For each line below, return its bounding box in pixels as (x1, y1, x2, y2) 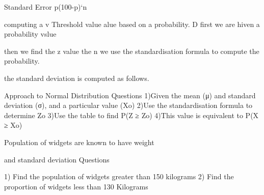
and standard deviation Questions (4, 154, 110, 164)
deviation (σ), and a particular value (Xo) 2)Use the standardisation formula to (4, 100, 253, 110)
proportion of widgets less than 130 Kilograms (4, 181, 148, 191)
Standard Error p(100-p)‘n (4, 2, 87, 12)
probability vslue (4, 29, 57, 39)
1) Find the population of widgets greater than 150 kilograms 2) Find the (4, 171, 234, 182)
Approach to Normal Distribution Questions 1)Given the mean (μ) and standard (4, 90, 256, 100)
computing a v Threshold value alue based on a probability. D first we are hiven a (4, 18, 260, 29)
